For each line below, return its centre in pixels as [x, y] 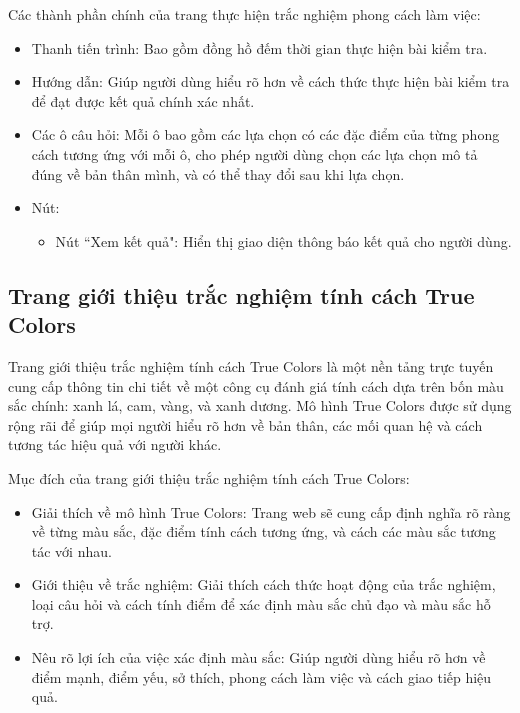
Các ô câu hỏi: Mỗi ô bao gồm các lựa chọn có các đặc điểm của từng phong [265, 134]
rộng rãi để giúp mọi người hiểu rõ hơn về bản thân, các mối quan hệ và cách [245, 424]
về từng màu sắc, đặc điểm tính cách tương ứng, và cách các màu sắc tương [263, 531]
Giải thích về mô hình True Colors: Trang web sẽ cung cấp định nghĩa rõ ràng [271, 511]
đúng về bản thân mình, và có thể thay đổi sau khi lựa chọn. [218, 173]
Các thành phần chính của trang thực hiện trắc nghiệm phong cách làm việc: [244, 14]
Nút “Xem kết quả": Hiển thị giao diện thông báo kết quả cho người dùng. [283, 240]
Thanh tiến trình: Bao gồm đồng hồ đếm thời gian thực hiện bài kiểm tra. [259, 47]
